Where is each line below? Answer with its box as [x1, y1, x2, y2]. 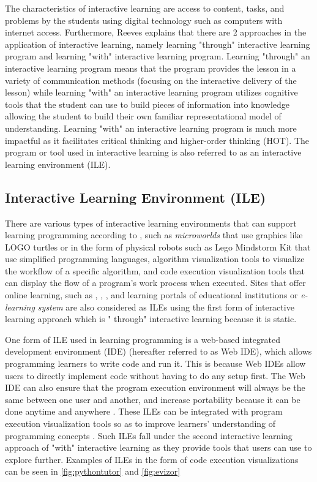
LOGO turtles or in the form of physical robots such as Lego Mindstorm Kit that [5, 240, 311, 253]
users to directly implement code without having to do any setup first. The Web [5, 369, 305, 382]
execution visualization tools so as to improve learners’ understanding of [5, 417, 276, 430]
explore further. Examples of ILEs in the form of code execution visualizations [5, 453, 299, 465]
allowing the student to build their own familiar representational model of [5, 110, 282, 122]
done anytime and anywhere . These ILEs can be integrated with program [5, 405, 283, 418]
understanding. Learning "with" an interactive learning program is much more [5, 121, 297, 134]
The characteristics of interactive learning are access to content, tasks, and [5, 2, 285, 14]
